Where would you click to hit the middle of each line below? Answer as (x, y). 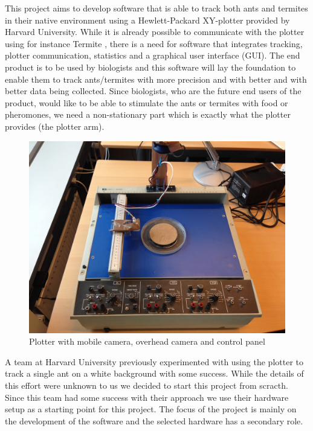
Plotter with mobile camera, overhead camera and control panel (147, 341)
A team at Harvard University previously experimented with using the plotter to (154, 361)
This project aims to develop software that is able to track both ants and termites (156, 8)
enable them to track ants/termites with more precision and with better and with (156, 79)
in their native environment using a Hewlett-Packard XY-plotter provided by (147, 20)
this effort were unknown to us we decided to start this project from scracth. (147, 385)
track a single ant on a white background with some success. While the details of (154, 373)
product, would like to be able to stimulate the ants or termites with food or (147, 102)
